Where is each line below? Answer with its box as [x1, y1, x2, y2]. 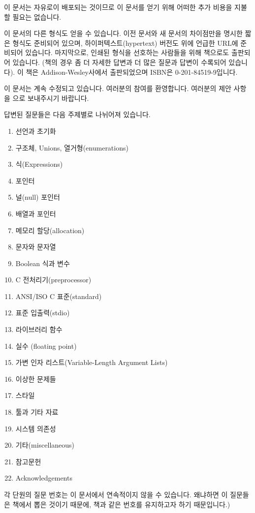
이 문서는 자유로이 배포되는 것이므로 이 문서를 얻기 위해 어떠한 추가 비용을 [4, 2, 232, 12]
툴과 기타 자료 [15, 407, 59, 417]
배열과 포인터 [15, 208, 56, 218]
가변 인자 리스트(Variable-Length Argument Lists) [15, 357, 168, 367]
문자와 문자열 [15, 241, 56, 252]
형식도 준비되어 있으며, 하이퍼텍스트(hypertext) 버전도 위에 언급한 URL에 [12, 37, 238, 48]
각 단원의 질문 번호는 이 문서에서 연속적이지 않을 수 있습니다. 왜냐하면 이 [4, 489, 228, 499]
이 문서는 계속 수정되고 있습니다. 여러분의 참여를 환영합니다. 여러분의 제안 [4, 83, 231, 93]
